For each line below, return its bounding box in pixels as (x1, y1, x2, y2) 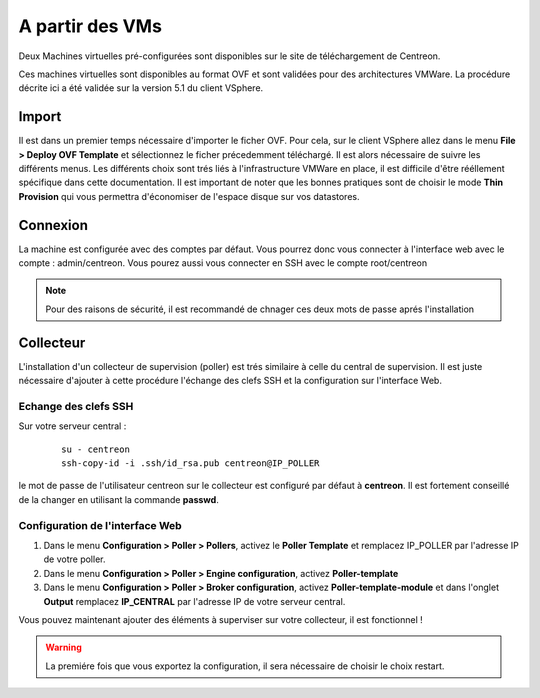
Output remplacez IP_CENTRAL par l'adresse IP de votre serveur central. (43, 595, 346, 607)
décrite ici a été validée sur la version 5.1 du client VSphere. (18, 82, 264, 94)
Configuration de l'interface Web (18, 518, 182, 532)
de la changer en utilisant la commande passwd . (18, 493, 219, 505)
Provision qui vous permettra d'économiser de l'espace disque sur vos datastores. (18, 190, 360, 202)
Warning (45, 641, 82, 654)
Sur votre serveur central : (18, 420, 127, 432)
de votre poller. (43, 553, 106, 565)
